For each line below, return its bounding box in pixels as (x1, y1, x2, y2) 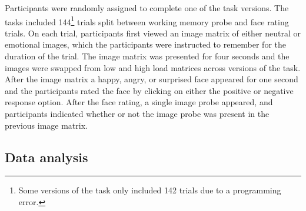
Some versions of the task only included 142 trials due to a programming (18, 184, 281, 196)
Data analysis (5, 148, 88, 166)
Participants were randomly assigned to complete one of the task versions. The (5, 2, 289, 14)
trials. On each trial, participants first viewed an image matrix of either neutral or (5, 26, 301, 39)
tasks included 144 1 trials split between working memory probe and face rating (5, 14, 289, 28)
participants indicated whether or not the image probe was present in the (5, 108, 270, 119)
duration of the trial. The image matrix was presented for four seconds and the (5, 50, 290, 62)
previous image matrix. (5, 119, 88, 131)
